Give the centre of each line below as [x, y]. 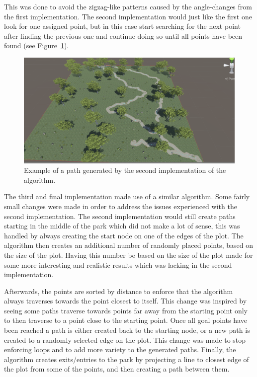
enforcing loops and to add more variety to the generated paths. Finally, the [120, 349]
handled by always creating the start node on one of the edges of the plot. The [124, 235]
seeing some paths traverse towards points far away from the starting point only [126, 310]
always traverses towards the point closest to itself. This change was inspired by [126, 301]
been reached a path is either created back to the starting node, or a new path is [127, 330]
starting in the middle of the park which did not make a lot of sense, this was [122, 226]
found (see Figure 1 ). [37, 45]
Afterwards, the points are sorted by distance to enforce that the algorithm [119, 291]
